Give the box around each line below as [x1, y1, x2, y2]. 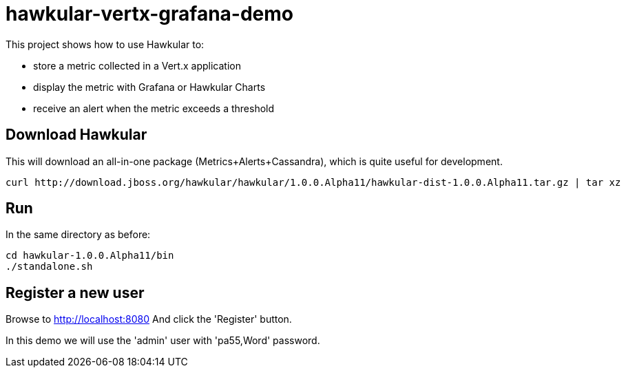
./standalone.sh [6, 261, 93, 273]
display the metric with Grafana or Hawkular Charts [33, 81, 266, 93]
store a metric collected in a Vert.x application [33, 59, 241, 72]
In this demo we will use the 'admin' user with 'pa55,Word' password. [6, 334, 320, 347]
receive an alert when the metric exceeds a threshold [33, 102, 275, 114]
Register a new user [6, 284, 145, 301]
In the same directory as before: [6, 228, 151, 241]
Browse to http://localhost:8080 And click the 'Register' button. [6, 313, 292, 326]
